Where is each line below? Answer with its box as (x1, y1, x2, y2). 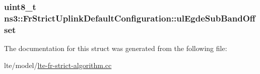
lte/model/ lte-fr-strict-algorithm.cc (4, 59, 112, 70)
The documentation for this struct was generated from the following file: (4, 43, 227, 53)
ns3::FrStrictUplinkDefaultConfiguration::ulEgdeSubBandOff (4, 11, 255, 24)
